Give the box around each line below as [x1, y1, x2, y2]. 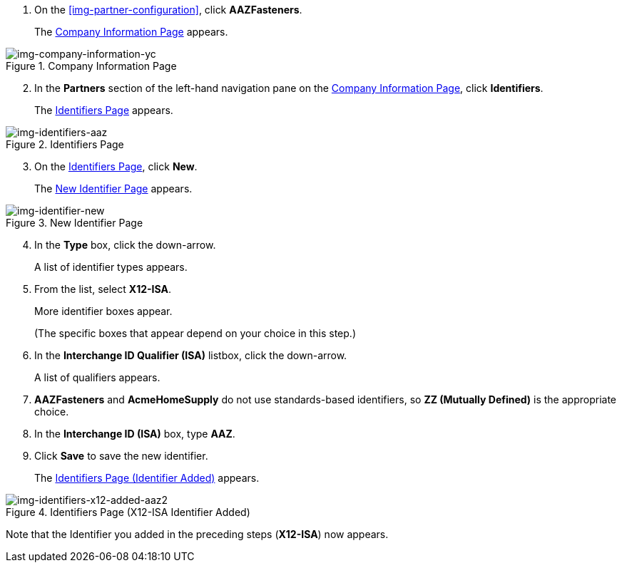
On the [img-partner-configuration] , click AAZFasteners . [34, 4, 302, 16]
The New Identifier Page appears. [34, 182, 193, 195]
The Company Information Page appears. [34, 26, 228, 38]
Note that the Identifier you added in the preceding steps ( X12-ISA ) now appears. [6, 528, 389, 540]
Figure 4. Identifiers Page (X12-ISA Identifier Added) [6, 506, 250, 518]
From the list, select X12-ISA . [34, 283, 171, 295]
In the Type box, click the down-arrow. [34, 239, 216, 251]
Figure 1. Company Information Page [6, 60, 177, 72]
